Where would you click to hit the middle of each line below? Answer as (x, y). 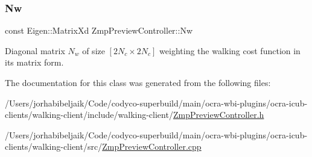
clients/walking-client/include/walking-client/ (89, 115)
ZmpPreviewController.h (218, 115)
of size (94, 50)
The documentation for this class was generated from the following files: (138, 82)
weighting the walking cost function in (230, 50)
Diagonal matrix (35, 50)
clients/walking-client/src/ (54, 146)
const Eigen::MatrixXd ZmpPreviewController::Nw (99, 30)
